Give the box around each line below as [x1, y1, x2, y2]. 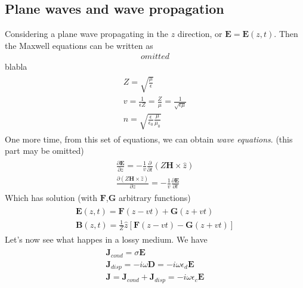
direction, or [177, 27, 222, 40]
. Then [274, 27, 298, 40]
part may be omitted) [5, 144, 84, 157]
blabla [5, 60, 27, 73]
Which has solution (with [5, 191, 97, 204]
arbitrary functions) [118, 191, 191, 204]
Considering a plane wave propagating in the [5, 27, 168, 40]
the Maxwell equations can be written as [5, 39, 153, 51]
